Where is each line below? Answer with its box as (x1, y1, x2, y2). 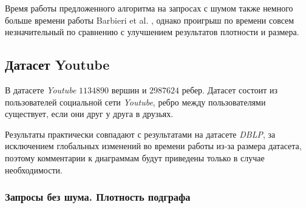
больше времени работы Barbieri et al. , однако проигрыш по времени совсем (5, 13, 294, 26)
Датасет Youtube (5, 55, 110, 74)
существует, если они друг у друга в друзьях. (5, 107, 174, 120)
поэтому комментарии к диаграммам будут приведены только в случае (5, 151, 265, 164)
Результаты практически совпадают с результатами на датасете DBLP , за (5, 127, 276, 140)
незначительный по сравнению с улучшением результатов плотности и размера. (5, 25, 299, 38)
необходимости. (5, 163, 63, 176)
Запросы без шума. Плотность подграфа (5, 189, 191, 204)
